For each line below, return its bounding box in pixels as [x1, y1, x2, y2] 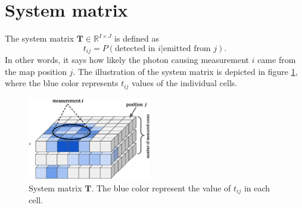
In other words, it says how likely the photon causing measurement [5, 53, 249, 66]
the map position [5, 65, 67, 77]
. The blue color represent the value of [91, 181, 231, 194]
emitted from [163, 44, 211, 53]
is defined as [114, 32, 159, 45]
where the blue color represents [5, 77, 119, 89]
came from [257, 53, 296, 66]
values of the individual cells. [132, 77, 238, 89]
